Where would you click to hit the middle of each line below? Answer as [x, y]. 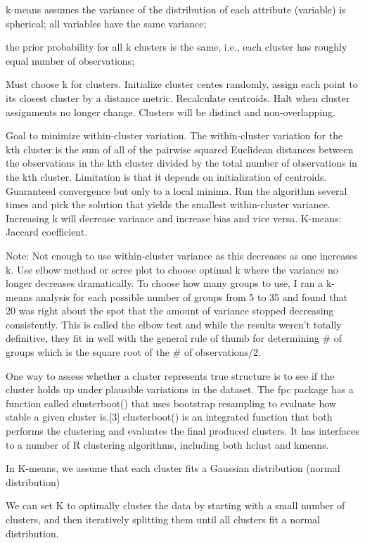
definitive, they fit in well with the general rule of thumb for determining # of [174, 338]
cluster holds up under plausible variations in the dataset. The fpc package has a [180, 389]
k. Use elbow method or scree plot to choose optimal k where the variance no [172, 269]
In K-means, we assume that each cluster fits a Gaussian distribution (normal [173, 468]
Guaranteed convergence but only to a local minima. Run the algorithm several [177, 190]
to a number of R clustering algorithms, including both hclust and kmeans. [167, 444]
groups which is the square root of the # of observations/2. [133, 352]
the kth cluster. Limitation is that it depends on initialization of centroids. [166, 176]
